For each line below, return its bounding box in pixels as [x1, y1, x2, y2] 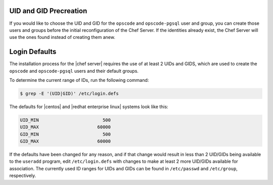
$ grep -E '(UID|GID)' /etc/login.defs [20, 90, 119, 96]
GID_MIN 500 [20, 131, 111, 137]
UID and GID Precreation [9, 7, 87, 15]
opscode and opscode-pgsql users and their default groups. [9, 68, 139, 74]
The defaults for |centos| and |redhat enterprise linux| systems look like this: [9, 104, 169, 110]
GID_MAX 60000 [20, 138, 111, 144]
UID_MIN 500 [20, 117, 111, 123]
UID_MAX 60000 [20, 124, 111, 130]
